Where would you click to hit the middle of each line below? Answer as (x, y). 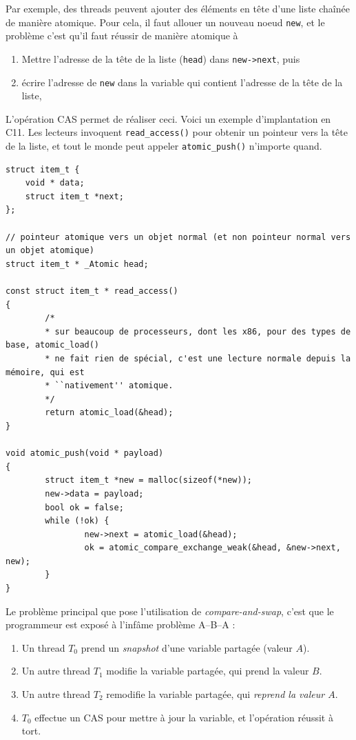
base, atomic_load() (53, 345)
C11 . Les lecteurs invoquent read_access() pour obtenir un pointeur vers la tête (177, 132)
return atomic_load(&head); (109, 413)
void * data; (55, 183)
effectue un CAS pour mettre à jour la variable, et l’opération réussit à (184, 717)
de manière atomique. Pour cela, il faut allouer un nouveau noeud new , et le (165, 22)
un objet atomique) (50, 251)
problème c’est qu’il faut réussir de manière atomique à (122, 36)
